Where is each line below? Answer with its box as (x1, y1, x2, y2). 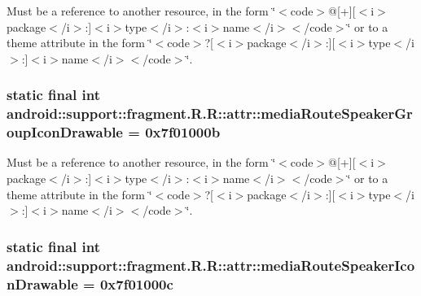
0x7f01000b (145, 122, 221, 142)
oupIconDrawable (7, 122, 123, 142)
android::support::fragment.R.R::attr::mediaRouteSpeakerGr (7, 103, 413, 124)
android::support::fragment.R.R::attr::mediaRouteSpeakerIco (7, 255, 415, 275)
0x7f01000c (99, 273, 173, 294)
